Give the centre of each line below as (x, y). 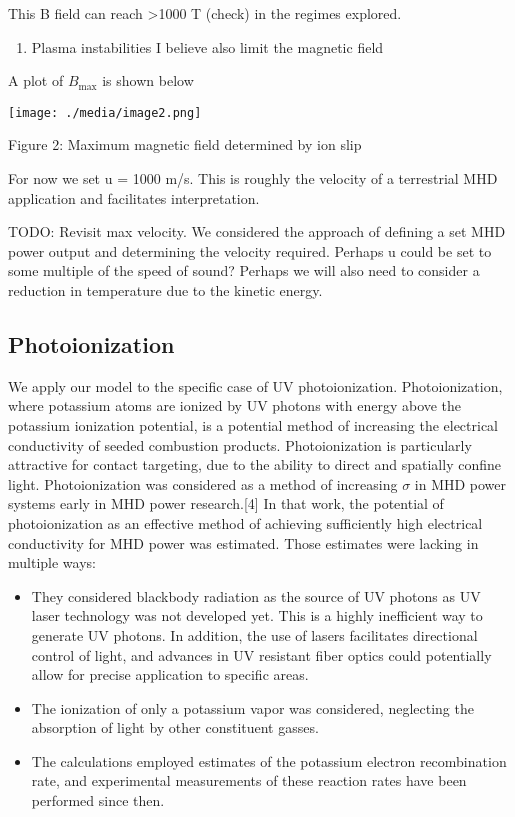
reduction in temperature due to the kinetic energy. (165, 290)
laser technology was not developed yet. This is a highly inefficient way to (257, 615)
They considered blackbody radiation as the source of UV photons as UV (256, 595)
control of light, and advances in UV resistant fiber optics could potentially (261, 654)
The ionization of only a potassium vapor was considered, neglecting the (252, 707)
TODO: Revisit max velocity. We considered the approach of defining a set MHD (257, 231)
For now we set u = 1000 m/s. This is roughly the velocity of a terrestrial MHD (253, 178)
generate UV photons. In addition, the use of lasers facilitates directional (254, 634)
